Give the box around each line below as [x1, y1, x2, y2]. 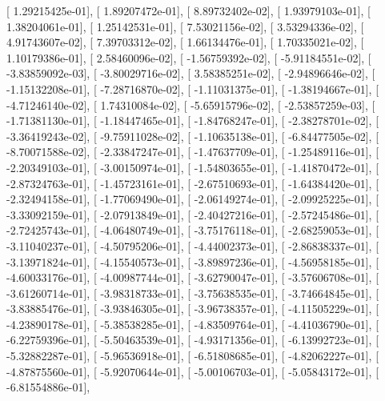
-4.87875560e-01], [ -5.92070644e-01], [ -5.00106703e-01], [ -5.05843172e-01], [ [6, 363, 379, 379]
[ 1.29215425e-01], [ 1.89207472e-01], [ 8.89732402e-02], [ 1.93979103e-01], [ [6, 2, 371, 18]
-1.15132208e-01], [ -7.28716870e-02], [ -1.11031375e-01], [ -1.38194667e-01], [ [6, 80, 379, 97]
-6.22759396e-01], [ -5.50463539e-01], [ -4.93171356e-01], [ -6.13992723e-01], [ [6, 331, 379, 348]
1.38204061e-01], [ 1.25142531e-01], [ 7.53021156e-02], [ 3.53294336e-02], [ [6, 18, 364, 34]
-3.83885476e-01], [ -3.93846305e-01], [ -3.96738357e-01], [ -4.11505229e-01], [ [6, 300, 379, 317]
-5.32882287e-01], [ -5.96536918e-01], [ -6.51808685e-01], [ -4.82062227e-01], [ [6, 347, 379, 364]
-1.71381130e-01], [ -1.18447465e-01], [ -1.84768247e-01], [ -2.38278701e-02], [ [6, 112, 379, 129]
